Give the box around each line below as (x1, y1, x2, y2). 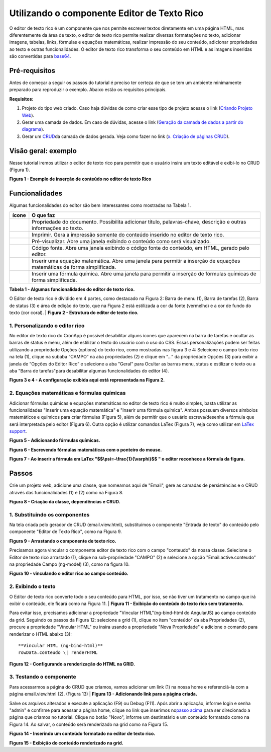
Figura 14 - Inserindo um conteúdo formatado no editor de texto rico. (9, 730, 156, 737)
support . (9, 428, 27, 434)
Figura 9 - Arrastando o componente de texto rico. (9, 538, 116, 544)
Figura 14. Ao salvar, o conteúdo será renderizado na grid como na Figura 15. (9, 721, 168, 727)
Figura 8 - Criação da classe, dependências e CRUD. (9, 498, 120, 504)
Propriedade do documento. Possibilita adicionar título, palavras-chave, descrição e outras (32, 218, 246, 225)
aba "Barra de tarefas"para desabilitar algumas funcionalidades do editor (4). (9, 368, 169, 373)
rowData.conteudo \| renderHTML (18, 650, 98, 655)
